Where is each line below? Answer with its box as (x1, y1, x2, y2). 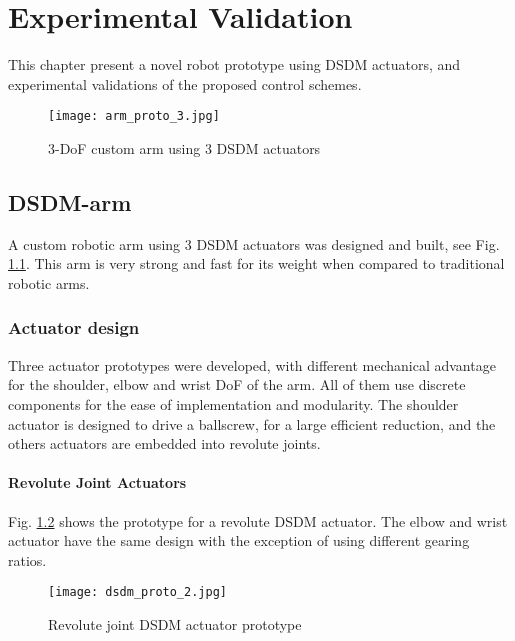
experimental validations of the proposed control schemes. (8, 73, 362, 94)
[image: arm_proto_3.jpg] (48, 109, 220, 124)
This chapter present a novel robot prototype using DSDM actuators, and (8, 54, 461, 75)
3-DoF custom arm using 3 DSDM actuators (48, 137, 321, 158)
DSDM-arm (8, 186, 132, 217)
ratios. (8, 549, 47, 570)
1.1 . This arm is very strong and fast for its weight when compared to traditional (8, 253, 505, 274)
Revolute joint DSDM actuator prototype (48, 613, 302, 634)
